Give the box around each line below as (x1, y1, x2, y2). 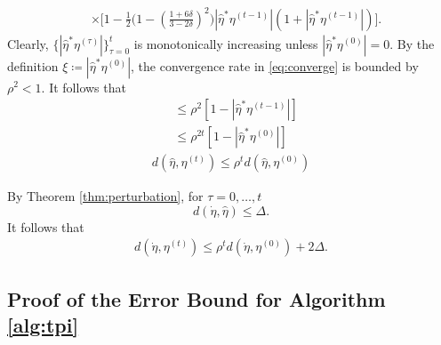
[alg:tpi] (7, 311, 79, 339)
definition (7, 56, 59, 75)
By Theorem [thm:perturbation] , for (7, 187, 204, 205)
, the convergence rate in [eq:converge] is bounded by (131, 56, 419, 75)
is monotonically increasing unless (133, 34, 318, 52)
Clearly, (7, 34, 49, 52)
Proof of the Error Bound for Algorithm (7, 285, 386, 312)
